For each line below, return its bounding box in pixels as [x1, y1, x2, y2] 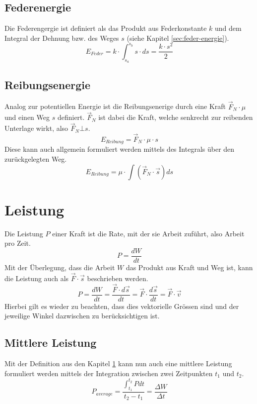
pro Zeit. [4, 238, 31, 248]
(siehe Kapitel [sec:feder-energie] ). [127, 32, 229, 43]
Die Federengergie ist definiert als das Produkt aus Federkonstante [4, 23, 207, 33]
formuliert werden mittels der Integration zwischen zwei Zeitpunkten [4, 368, 213, 378]
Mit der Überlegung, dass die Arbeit [4, 262, 115, 273]
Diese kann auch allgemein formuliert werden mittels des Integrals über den [4, 144, 235, 154]
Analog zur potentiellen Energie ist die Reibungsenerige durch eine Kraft [4, 101, 226, 111]
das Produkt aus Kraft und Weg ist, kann [126, 262, 253, 273]
